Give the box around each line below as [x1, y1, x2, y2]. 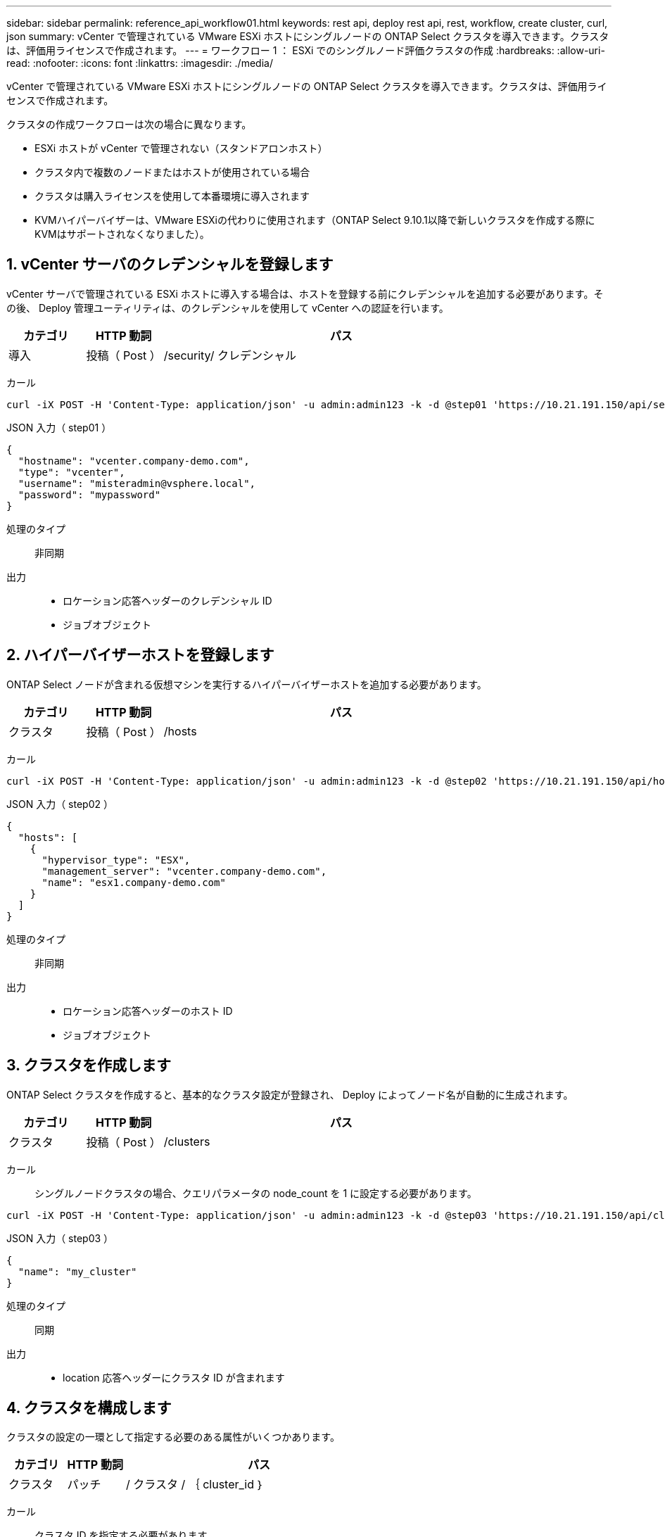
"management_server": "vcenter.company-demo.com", [42, 865, 327, 877]
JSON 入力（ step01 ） [6, 421, 112, 434]
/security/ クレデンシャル [163, 348, 296, 362]
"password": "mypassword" [18, 488, 161, 500]
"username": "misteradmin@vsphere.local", [18, 477, 256, 489]
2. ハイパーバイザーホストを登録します [6, 646, 274, 664]
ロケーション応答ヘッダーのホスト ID [63, 1004, 233, 1017]
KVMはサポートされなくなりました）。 [34, 228, 210, 240]
